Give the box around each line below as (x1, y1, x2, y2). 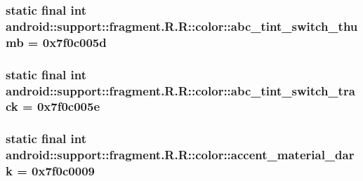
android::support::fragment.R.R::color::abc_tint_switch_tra (6, 81, 355, 99)
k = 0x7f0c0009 (6, 162, 95, 180)
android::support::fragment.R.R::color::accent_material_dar (6, 146, 355, 163)
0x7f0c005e (37, 98, 100, 115)
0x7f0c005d (42, 33, 107, 51)
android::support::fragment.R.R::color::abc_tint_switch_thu (6, 17, 358, 34)
